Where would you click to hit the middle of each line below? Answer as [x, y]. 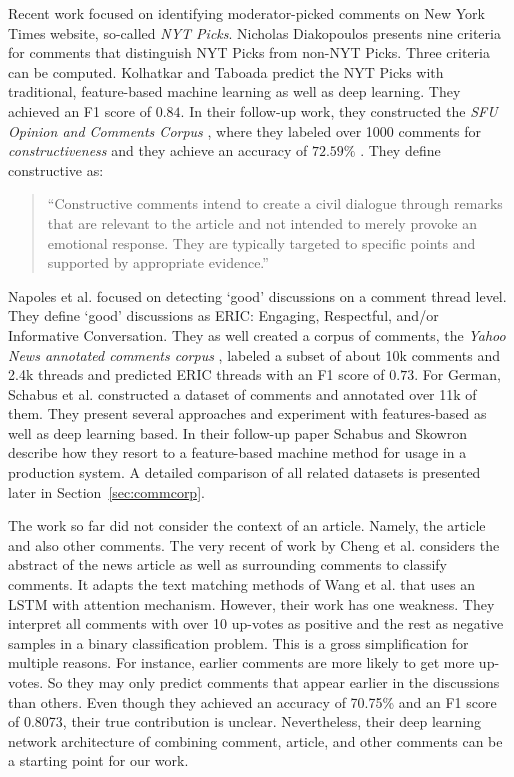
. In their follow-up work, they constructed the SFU [339, 110]
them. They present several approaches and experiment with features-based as [247, 413]
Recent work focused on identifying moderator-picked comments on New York [246, 13]
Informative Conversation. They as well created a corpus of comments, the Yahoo [257, 334]
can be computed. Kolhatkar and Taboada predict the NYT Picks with [226, 71]
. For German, [457, 374]
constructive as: [56, 169]
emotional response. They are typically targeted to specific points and [261, 242]
